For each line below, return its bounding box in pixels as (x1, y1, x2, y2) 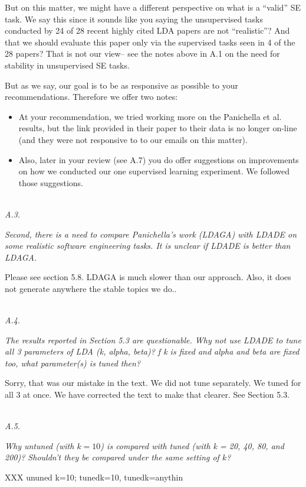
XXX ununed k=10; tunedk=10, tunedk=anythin (5, 471, 183, 483)
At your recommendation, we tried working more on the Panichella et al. (18, 110, 282, 122)
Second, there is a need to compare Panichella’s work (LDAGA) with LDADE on (5, 228, 297, 240)
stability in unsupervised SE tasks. (5, 59, 130, 71)
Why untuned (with (5, 439, 74, 452)
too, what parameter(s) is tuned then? (5, 356, 141, 369)
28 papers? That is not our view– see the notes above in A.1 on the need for (5, 47, 280, 60)
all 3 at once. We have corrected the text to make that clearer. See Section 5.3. (5, 388, 290, 401)
